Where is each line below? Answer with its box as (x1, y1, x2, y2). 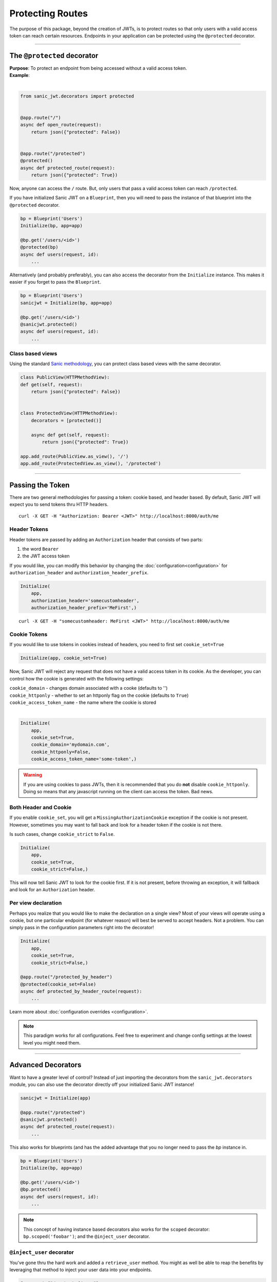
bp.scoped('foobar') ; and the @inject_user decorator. (23, 1233, 150, 1239)
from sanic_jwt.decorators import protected (20, 93, 134, 99)
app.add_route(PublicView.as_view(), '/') (20, 453, 129, 459)
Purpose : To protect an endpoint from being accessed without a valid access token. (9, 65, 187, 71)
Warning (23, 772, 42, 778)
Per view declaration (9, 899, 62, 907)
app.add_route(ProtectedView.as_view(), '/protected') (20, 460, 161, 467)
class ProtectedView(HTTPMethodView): (20, 410, 118, 416)
